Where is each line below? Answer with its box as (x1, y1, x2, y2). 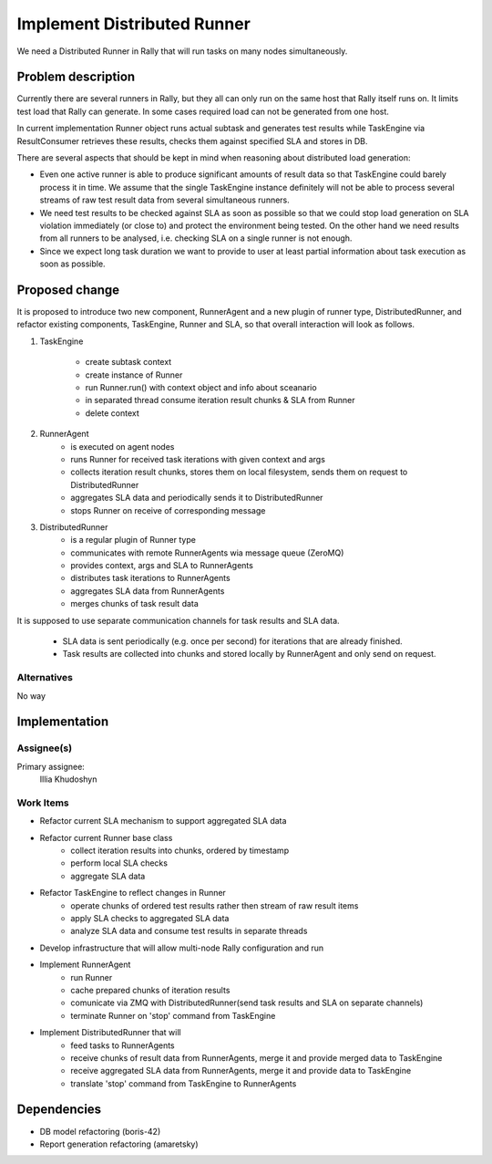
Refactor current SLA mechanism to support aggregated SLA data (39, 816, 287, 826)
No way (16, 690, 46, 702)
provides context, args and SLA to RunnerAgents (70, 560, 254, 571)
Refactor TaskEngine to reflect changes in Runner (39, 888, 227, 899)
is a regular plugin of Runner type (70, 535, 196, 546)
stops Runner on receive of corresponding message (70, 504, 266, 515)
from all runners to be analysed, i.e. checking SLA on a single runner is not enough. (39, 233, 353, 244)
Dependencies (16, 1102, 102, 1117)
